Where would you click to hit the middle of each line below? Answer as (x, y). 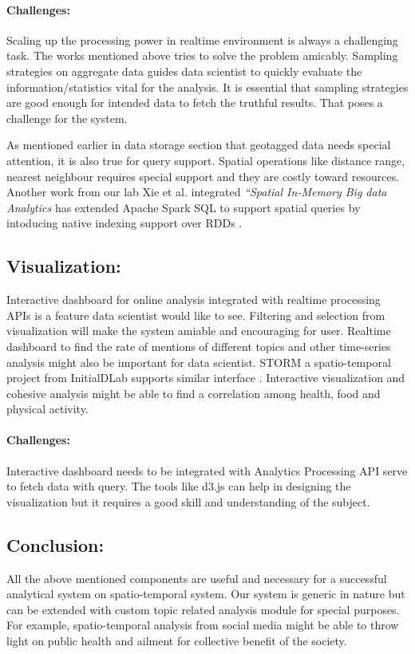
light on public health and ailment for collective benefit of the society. (177, 641)
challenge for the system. (67, 118)
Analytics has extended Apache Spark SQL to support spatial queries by (184, 207)
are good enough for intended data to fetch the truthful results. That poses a (195, 102)
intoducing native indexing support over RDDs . (125, 223)
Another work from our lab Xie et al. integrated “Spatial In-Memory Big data (197, 192)
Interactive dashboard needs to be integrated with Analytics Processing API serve (207, 470)
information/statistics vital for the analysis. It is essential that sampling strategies (207, 87)
